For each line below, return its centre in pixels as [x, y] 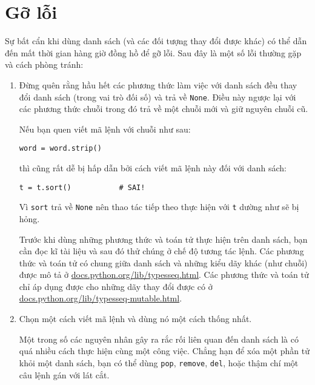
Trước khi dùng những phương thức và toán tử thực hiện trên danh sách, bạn [163, 239]
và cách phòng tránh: [44, 64]
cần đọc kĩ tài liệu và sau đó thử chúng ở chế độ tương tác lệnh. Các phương [161, 251]
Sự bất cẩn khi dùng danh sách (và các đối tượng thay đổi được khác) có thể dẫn [156, 41]
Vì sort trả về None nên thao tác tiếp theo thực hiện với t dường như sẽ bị [159, 207]
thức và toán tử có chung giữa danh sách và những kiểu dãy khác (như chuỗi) [163, 262]
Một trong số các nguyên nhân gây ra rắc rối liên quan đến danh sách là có [159, 339]
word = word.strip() [60, 149]
